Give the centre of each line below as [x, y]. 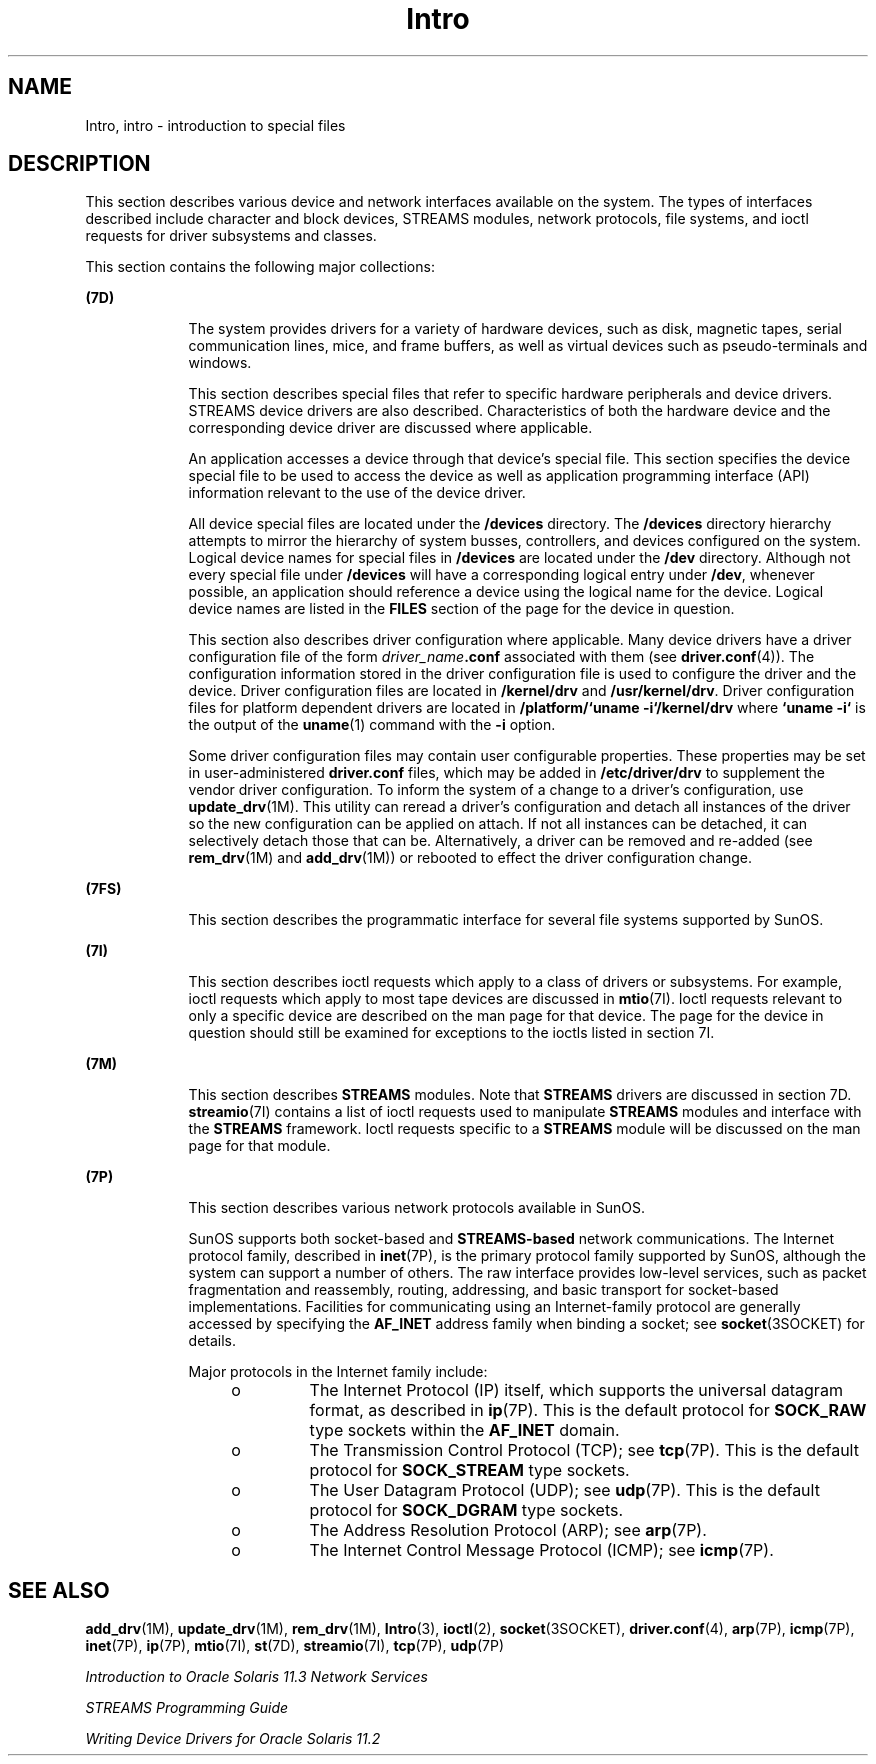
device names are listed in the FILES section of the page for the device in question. [461, 609]
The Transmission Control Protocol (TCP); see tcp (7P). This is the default [584, 1450]
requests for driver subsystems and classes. [231, 236]
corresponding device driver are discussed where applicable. [390, 428]
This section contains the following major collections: [260, 267]
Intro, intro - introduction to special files [215, 125]
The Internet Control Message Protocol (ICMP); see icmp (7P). [541, 1550]
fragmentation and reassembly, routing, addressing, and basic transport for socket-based [483, 1290]
